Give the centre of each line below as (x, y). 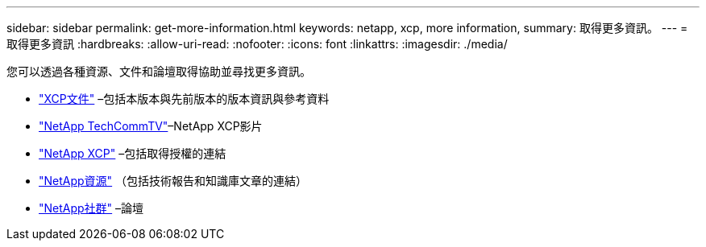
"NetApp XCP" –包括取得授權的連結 (133, 153)
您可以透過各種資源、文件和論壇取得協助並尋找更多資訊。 (159, 71)
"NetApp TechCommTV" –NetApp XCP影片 (151, 126)
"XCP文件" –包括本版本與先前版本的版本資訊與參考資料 (184, 99)
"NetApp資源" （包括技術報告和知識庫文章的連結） (173, 181)
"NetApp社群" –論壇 (91, 208)
